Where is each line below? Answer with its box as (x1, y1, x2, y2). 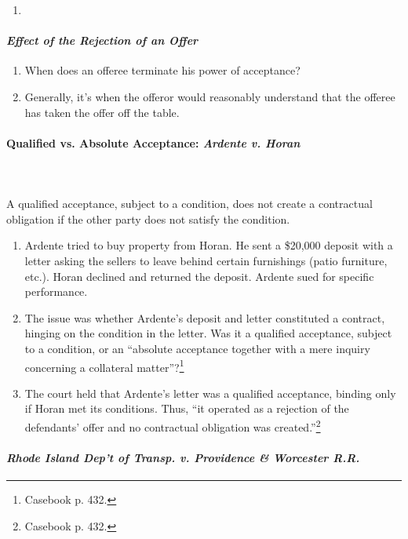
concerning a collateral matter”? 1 (24, 356, 184, 375)
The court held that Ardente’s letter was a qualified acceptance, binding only (24, 384, 396, 401)
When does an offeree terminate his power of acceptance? (24, 62, 301, 78)
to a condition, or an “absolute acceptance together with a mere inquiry (24, 340, 370, 356)
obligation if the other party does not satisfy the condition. (6, 210, 290, 227)
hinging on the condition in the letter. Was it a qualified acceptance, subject (24, 325, 392, 341)
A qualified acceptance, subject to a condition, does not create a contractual (6, 195, 373, 212)
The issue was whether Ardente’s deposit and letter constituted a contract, (24, 309, 385, 326)
